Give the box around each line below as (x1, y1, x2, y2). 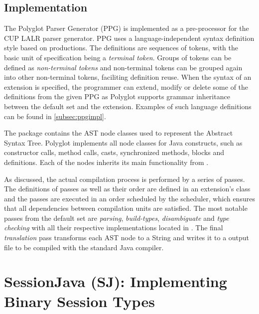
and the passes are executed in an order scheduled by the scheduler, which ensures (4, 193, 255, 203)
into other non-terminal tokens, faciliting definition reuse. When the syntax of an (4, 72, 252, 82)
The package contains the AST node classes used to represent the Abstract (4, 128, 233, 138)
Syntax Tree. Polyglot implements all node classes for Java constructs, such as (4, 137, 243, 148)
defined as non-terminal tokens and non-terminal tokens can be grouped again (4, 62, 243, 72)
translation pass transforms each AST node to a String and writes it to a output (4, 232, 250, 243)
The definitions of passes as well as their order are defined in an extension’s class (4, 183, 251, 194)
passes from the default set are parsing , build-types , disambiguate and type (4, 212, 229, 223)
